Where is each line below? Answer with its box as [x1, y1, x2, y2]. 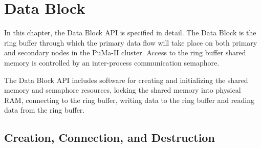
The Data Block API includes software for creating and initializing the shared [4, 74, 248, 85]
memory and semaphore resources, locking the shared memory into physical [4, 84, 241, 95]
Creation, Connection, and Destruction [4, 130, 215, 145]
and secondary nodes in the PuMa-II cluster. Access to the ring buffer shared [4, 47, 246, 58]
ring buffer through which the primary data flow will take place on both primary [4, 37, 257, 48]
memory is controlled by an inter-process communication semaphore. [4, 57, 220, 68]
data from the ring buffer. [4, 104, 85, 115]
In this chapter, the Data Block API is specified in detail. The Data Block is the [4, 27, 256, 38]
